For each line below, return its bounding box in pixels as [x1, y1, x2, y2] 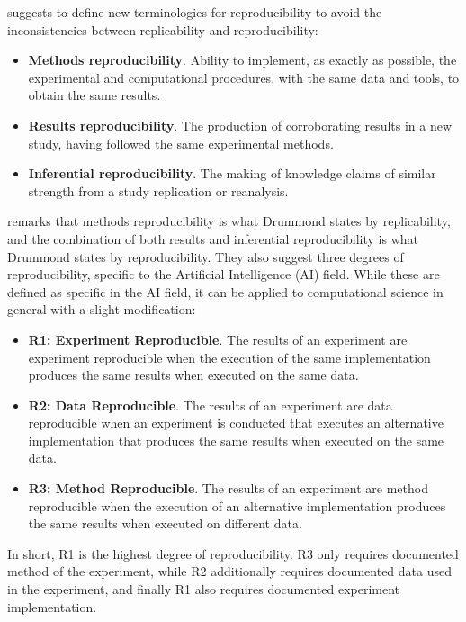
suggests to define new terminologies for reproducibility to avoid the [7, 3, 382, 21]
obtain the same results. [28, 86, 161, 104]
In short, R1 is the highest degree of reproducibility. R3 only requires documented [7, 544, 459, 563]
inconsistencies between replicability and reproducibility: [7, 20, 318, 39]
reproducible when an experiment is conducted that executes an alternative [28, 413, 444, 432]
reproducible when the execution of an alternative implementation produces [28, 496, 446, 515]
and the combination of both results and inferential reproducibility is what [7, 229, 419, 248]
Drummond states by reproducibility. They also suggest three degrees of [7, 247, 404, 266]
